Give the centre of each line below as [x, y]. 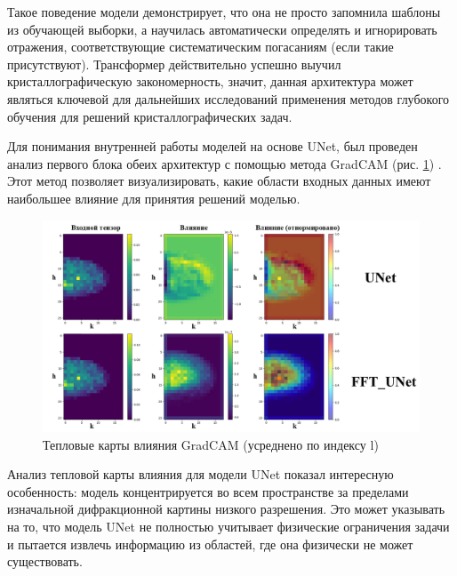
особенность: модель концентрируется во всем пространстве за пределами [208, 491]
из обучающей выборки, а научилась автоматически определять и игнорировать [222, 29]
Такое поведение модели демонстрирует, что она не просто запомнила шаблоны [224, 12]
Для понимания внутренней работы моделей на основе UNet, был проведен [212, 146]
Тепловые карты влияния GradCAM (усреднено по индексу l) [211, 444]
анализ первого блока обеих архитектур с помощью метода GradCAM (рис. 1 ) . [224, 163]
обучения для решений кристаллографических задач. [150, 116]
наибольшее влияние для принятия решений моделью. [154, 198]
